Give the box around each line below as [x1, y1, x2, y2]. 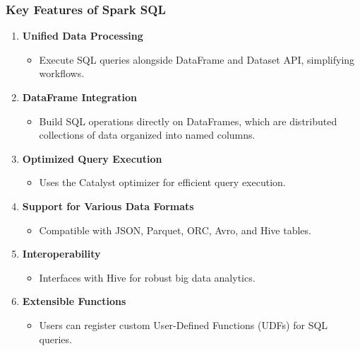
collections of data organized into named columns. [39, 127, 256, 142]
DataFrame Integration [22, 90, 137, 104]
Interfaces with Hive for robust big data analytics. [39, 270, 256, 284]
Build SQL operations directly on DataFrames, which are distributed [39, 113, 337, 128]
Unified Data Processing [22, 28, 143, 43]
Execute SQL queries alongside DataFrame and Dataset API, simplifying [39, 52, 355, 67]
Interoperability [22, 246, 101, 261]
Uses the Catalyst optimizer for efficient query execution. [39, 175, 286, 190]
